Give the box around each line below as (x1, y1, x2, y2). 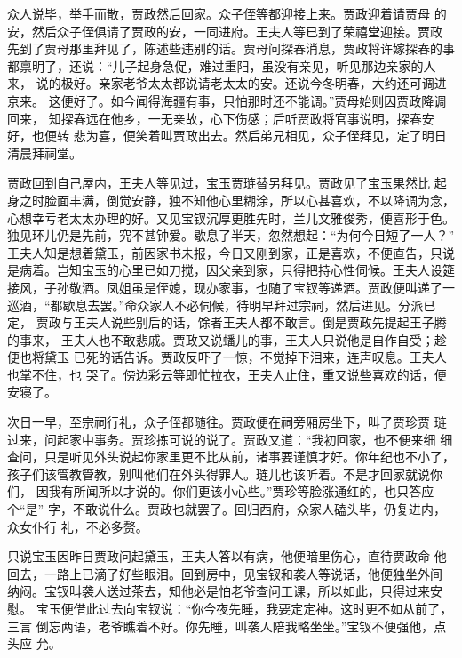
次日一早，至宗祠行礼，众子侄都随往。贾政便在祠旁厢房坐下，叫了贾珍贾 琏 (7, 413, 447, 431)
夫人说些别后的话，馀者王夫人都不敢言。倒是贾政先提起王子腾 (85, 313, 447, 332)
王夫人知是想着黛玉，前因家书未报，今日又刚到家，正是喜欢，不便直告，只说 (7, 243, 455, 261)
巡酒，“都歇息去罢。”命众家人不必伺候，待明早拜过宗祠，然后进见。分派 (7, 295, 424, 314)
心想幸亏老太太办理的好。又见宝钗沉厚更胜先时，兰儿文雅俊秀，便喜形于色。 (7, 208, 455, 227)
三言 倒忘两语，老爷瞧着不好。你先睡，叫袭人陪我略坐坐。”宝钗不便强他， (7, 616, 434, 635)
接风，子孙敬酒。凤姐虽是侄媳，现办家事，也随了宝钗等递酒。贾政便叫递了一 (7, 277, 455, 296)
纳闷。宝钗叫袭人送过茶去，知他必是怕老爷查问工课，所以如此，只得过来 (7, 582, 430, 600)
